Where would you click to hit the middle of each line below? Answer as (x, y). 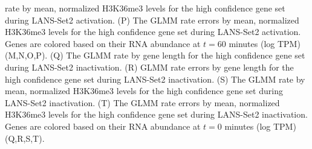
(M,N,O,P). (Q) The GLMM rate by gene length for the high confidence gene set (155, 55)
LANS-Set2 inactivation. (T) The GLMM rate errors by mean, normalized (142, 102)
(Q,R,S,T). (25, 138)
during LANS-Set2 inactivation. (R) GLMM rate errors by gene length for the (149, 67)
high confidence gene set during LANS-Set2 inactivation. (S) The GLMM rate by (155, 79)
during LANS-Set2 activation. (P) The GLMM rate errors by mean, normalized (152, 20)
